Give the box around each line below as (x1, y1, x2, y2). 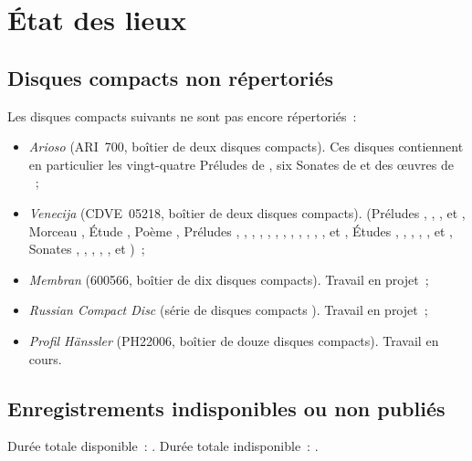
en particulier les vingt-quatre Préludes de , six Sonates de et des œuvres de (28, 154, 454, 173)
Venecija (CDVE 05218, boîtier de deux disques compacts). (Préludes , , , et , (28, 203, 466, 222)
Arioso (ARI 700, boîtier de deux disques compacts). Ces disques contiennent (28, 137, 464, 156)
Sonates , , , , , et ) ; (28, 239, 145, 258)
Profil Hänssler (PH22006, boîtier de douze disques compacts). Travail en (28, 330, 439, 350)
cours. (28, 349, 62, 368)
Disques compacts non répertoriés (7, 63, 334, 91)
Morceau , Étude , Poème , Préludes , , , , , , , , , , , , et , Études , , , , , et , (28, 221, 453, 240)
